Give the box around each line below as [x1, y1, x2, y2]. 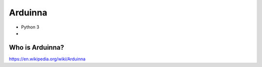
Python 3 [21, 24, 40, 30]
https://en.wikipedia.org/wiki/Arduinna [9, 56, 86, 62]
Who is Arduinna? [9, 43, 64, 52]
